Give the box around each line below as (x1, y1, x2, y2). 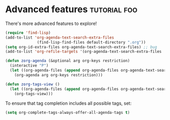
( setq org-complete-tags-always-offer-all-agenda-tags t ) (5, 110, 130, 115)
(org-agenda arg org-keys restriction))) (14, 72, 103, 77)
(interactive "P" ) (10, 63, 49, 68)
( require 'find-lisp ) (5, 30, 51, 35)
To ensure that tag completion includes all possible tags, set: (5, 100, 132, 106)
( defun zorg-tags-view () (5, 81, 60, 87)
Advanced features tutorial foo (5, 4, 138, 15)
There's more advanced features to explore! (5, 20, 97, 26)
